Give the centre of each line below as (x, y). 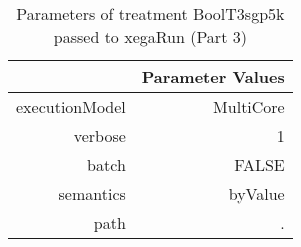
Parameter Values (213, 76)
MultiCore (249, 106)
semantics (92, 193)
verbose (99, 135)
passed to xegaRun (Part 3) (150, 36)
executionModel (71, 106)
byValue (256, 193)
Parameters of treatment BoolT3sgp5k (150, 13)
